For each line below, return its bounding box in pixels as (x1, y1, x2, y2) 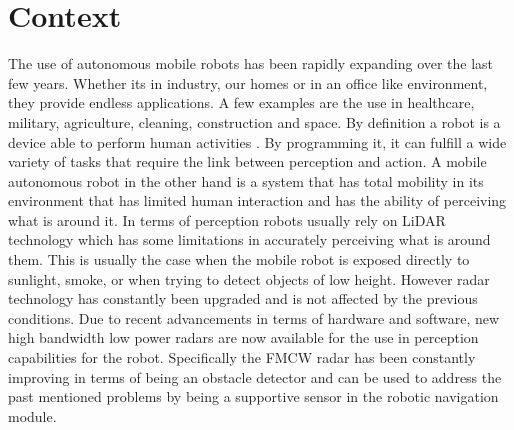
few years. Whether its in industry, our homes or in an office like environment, (8, 72, 488, 93)
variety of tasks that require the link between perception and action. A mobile (8, 151, 487, 172)
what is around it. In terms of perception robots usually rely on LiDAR (8, 209, 446, 230)
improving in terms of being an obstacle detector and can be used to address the (8, 366, 502, 387)
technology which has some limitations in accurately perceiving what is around (8, 229, 491, 250)
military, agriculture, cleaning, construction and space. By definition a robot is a (8, 111, 501, 132)
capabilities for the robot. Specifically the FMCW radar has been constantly (8, 347, 476, 368)
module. (8, 405, 57, 426)
